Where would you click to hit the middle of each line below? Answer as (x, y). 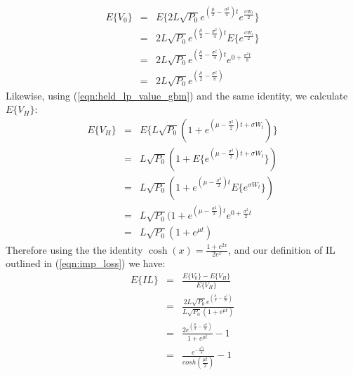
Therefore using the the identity (74, 249)
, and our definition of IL (282, 249)
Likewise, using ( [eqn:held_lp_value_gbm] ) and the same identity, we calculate (177, 95)
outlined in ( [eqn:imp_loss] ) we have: (86, 263)
